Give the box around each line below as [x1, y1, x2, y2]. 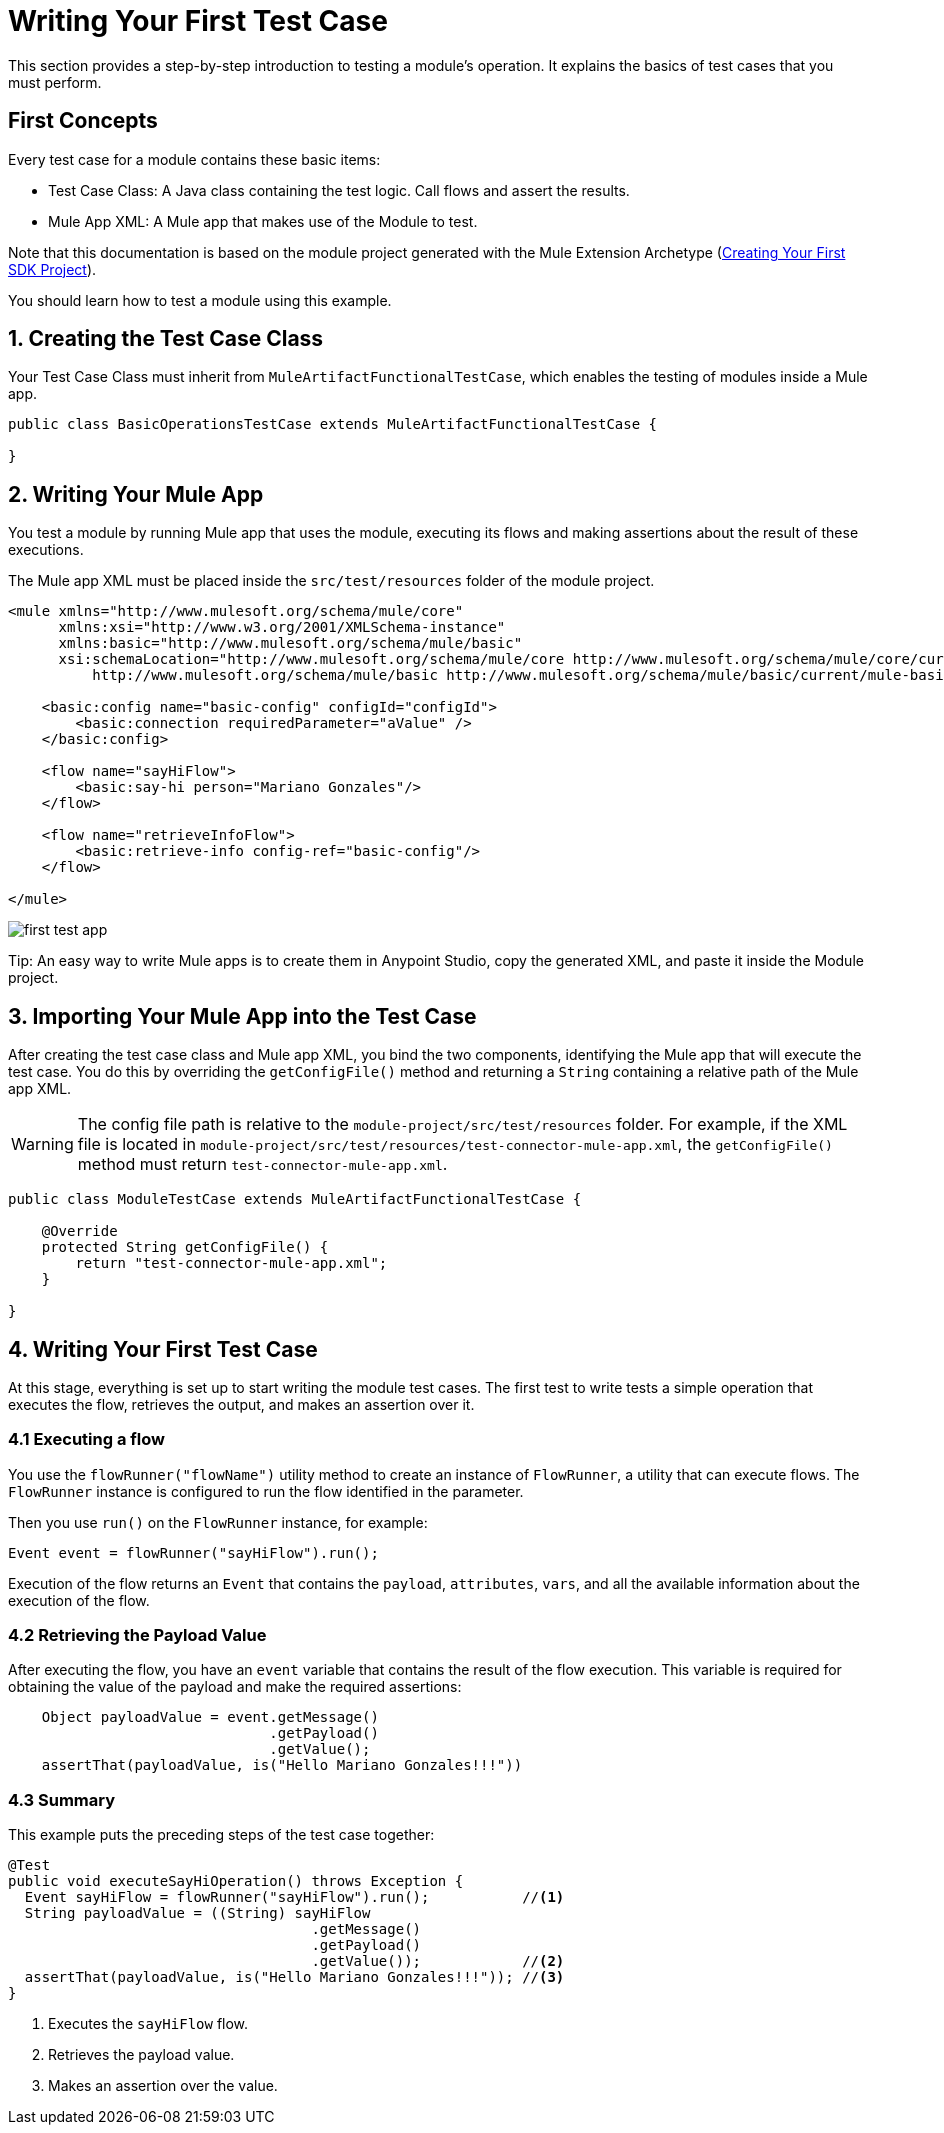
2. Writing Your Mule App [8, 481, 264, 507]
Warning [11, 1134, 74, 1155]
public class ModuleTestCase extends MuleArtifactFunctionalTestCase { [8, 1191, 582, 1208]
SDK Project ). [8, 260, 97, 278]
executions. [8, 541, 84, 559]
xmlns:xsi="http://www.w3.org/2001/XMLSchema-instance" [58, 619, 506, 636]
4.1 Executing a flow [8, 1429, 165, 1450]
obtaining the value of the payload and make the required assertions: [8, 1678, 462, 1696]
